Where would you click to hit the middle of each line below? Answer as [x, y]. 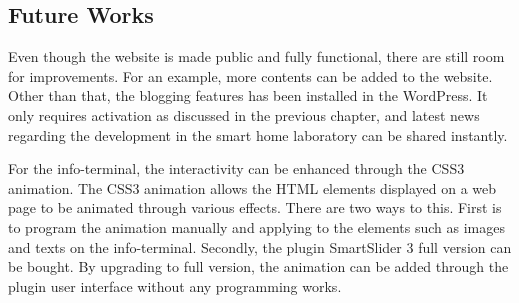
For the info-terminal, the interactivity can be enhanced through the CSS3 [236, 168]
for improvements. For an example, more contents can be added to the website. [250, 75]
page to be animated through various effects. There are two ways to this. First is [255, 207]
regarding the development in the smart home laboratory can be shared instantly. [258, 134]
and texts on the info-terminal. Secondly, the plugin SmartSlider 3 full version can [260, 246]
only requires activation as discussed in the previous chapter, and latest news [244, 114]
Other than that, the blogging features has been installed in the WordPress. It [248, 95]
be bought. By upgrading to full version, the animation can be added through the [258, 266]
